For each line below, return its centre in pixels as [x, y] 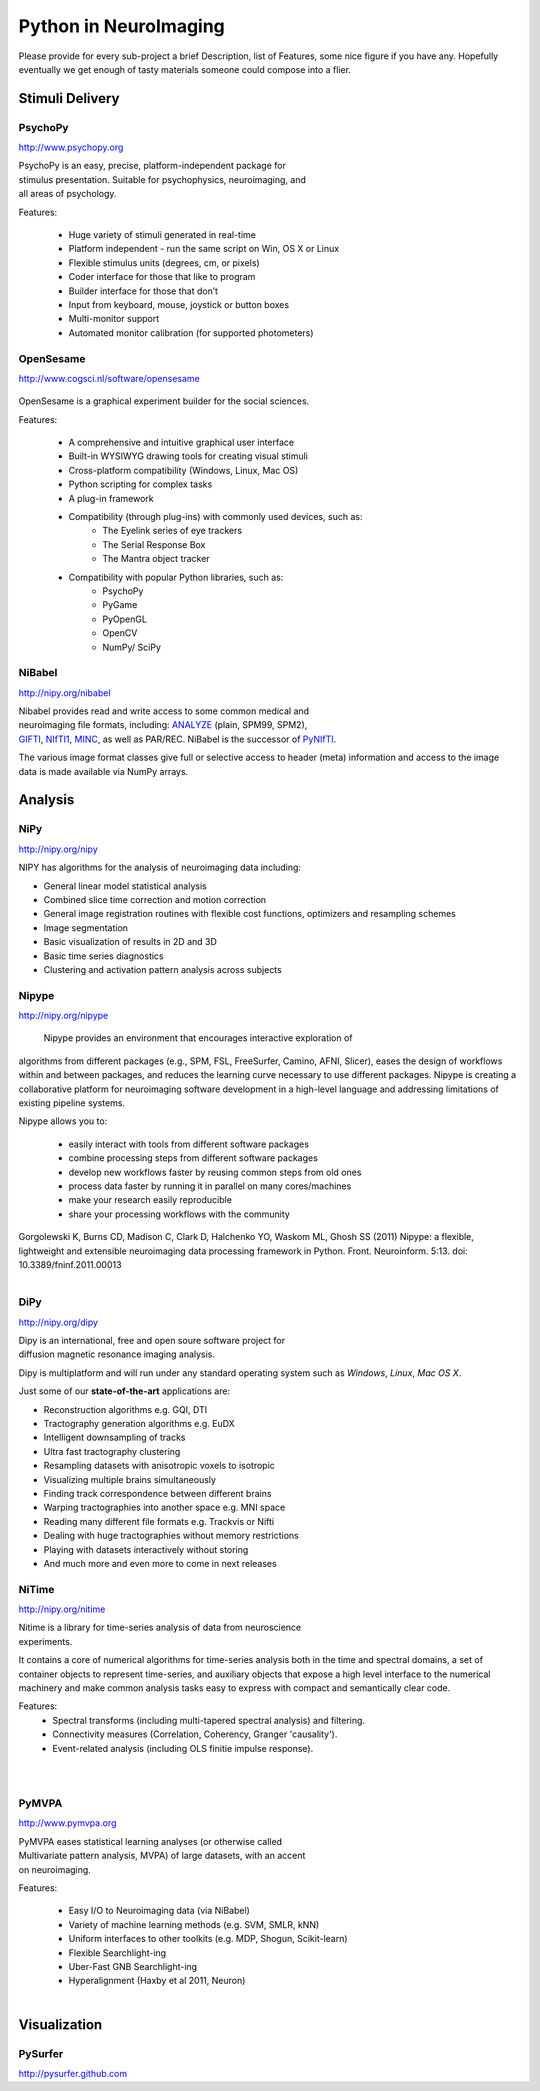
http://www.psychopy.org [71, 147]
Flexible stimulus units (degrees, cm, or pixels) [164, 262]
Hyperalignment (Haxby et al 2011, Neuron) [157, 1981]
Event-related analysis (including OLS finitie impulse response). [183, 1748]
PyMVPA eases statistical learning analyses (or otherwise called [150, 1841]
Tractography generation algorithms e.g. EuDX [139, 1424]
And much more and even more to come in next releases [160, 1563]
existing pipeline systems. [71, 1103]
